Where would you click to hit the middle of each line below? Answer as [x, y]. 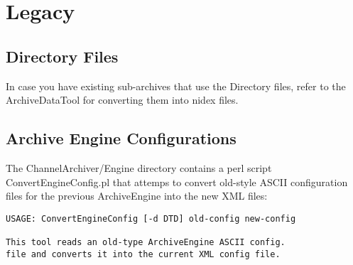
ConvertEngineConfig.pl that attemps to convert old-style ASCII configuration [177, 182]
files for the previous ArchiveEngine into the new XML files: [137, 196]
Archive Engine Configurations [121, 138]
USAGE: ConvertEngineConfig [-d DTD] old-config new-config [151, 218]
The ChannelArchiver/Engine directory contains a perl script [139, 167]
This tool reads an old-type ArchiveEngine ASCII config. [146, 243]
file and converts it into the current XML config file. [143, 254]
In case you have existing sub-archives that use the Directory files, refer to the [176, 86]
